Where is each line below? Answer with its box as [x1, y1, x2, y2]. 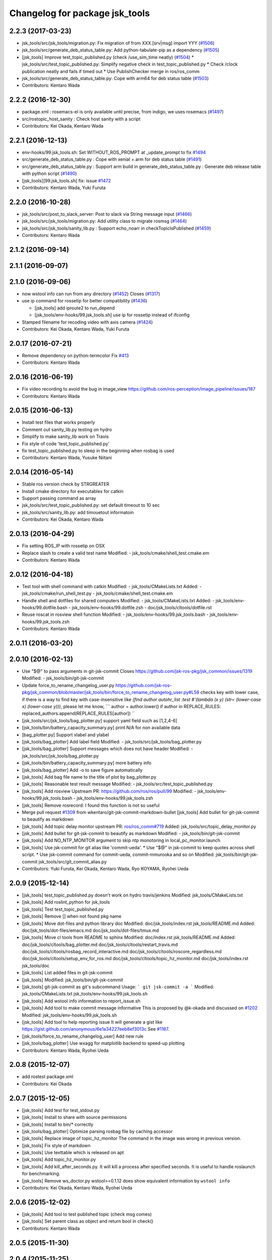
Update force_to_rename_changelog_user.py [22, 682, 114, 688]
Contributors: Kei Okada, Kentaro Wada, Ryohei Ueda [22, 1185, 132, 1191]
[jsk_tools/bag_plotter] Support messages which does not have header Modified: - [22, 746, 193, 752]
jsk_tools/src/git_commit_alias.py [38, 858, 107, 864]
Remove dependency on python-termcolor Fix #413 [22, 352, 129, 358]
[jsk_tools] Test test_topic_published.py [22, 906, 104, 912]
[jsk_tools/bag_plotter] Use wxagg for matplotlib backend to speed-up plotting [22, 1040, 185, 1046]
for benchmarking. [22, 1171, 60, 1177]
